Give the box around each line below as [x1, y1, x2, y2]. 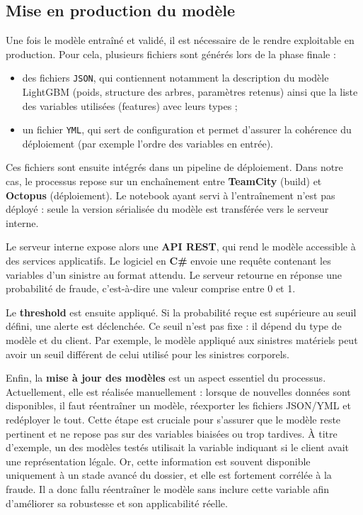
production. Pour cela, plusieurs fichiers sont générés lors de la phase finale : [6, 46, 336, 61]
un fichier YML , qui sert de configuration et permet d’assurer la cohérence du [22, 122, 352, 137]
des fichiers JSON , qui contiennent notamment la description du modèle [22, 70, 329, 85]
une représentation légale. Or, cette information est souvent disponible [6, 453, 311, 468]
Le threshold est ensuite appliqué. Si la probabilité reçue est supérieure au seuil [6, 304, 357, 319]
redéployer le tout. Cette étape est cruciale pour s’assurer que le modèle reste [6, 411, 341, 426]
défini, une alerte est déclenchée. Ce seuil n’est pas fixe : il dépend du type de [6, 319, 342, 333]
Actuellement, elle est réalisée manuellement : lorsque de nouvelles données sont [6, 384, 351, 399]
